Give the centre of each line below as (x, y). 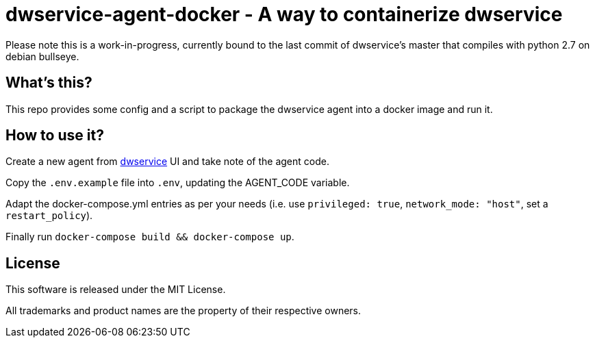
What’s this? (49, 83)
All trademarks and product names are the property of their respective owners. (183, 311)
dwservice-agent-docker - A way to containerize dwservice (284, 14)
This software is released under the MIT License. (116, 290)
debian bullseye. (42, 56)
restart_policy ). (49, 216)
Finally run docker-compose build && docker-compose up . (150, 237)
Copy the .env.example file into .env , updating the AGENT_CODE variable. (178, 183)
